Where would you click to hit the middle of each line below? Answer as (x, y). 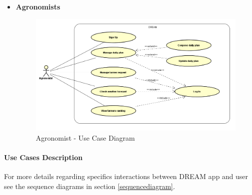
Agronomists (38, 6)
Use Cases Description (43, 157)
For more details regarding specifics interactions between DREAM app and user (126, 176)
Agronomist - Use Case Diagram (85, 137)
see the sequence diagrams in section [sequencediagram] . (90, 186)
